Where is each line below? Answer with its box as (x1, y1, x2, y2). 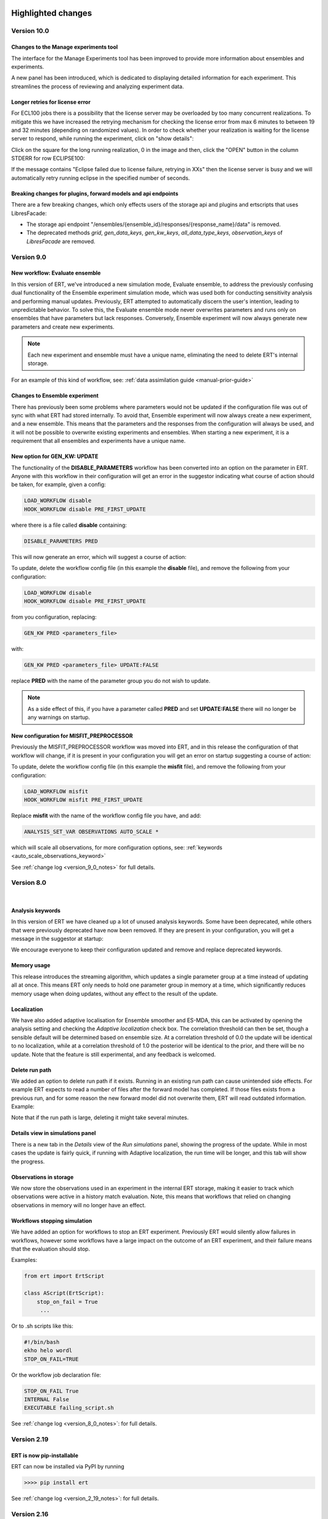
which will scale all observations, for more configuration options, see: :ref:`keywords (11, 843, 223, 851)
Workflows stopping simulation (11, 1217, 92, 1224)
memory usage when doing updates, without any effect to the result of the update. (11, 990, 218, 997)
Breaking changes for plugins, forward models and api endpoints (11, 190, 179, 197)
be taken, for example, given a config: (11, 481, 106, 489)
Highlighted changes (11, 8, 92, 18)
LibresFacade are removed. (26, 238, 95, 245)
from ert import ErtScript (24, 1273, 104, 1280)
